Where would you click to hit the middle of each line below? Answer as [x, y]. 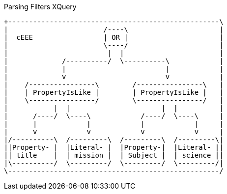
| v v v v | [114, 132]
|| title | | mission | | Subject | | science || [114, 155]
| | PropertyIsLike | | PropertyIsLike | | [114, 92]
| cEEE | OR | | [114, 37]
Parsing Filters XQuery [40, 7]
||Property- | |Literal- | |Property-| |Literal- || [114, 147]
